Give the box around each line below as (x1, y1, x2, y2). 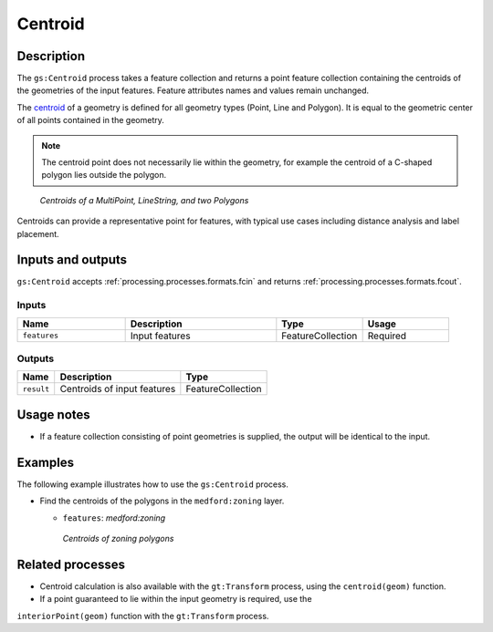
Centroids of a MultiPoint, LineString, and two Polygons (39, 194, 249, 205)
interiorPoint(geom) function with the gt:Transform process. (16, 610, 269, 621)
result (22, 384, 50, 394)
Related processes (16, 556, 125, 572)
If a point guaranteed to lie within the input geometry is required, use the (39, 594, 312, 605)
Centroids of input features (59, 383, 176, 396)
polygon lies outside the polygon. (41, 170, 167, 181)
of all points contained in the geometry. (16, 115, 164, 126)
